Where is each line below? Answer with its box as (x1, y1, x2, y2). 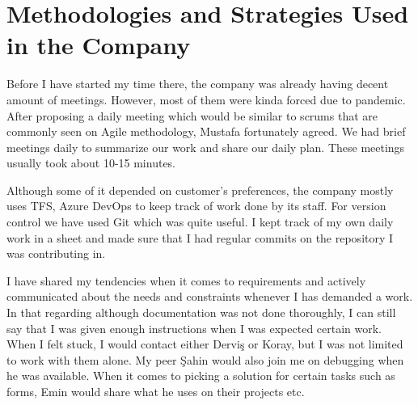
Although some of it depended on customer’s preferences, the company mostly (6, 181, 394, 198)
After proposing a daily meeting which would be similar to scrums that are (6, 107, 378, 124)
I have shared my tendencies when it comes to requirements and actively (6, 272, 366, 289)
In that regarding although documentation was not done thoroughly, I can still (6, 304, 396, 321)
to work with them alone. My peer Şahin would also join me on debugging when (6, 351, 404, 368)
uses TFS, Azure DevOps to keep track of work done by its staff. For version (6, 197, 386, 214)
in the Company (6, 28, 191, 61)
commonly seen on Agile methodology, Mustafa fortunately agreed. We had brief (6, 123, 406, 140)
